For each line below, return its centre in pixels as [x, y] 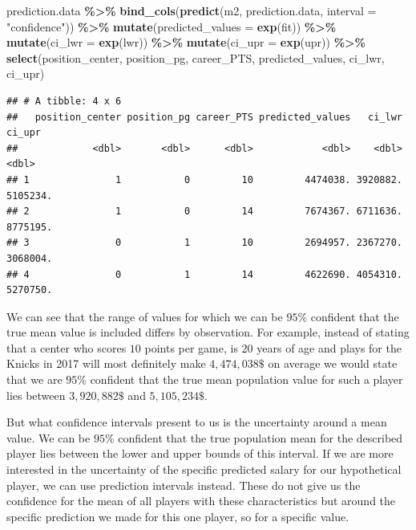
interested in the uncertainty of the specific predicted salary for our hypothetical [204, 469]
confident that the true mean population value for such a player [246, 379]
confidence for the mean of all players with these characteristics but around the [201, 501]
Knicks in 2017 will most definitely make [106, 363]
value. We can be [48, 437]
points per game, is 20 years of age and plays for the [273, 347]
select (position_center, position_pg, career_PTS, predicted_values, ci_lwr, [196, 57]
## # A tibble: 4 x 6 [64, 101]
